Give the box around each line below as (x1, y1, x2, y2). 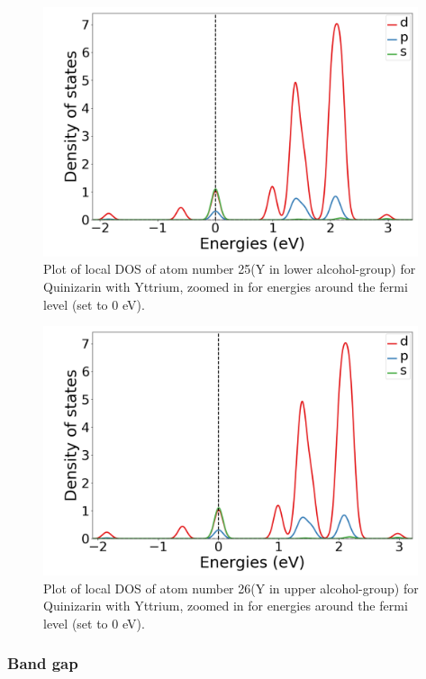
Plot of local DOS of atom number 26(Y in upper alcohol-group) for (43, 578, 419, 597)
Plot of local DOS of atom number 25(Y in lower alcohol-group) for (43, 259, 416, 278)
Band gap (7, 652, 78, 674)
